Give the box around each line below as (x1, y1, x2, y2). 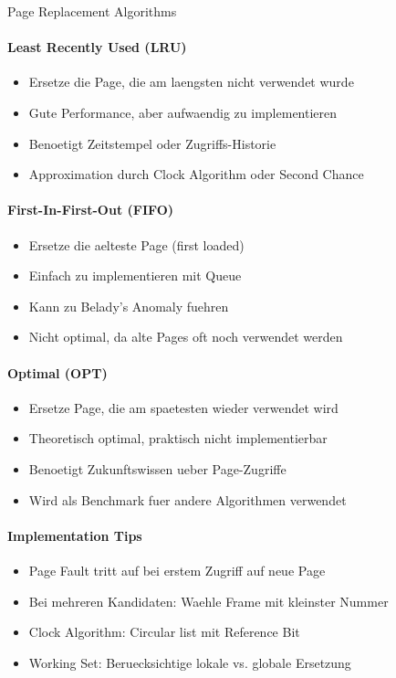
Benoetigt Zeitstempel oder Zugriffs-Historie (28, 133, 276, 153)
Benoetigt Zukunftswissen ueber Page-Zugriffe (28, 459, 287, 478)
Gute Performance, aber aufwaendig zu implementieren (28, 102, 338, 122)
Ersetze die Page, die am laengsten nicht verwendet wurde (28, 72, 354, 91)
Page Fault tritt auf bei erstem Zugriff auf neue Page (28, 560, 326, 579)
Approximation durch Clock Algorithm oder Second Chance (28, 164, 364, 184)
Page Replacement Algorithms (7, 2, 177, 20)
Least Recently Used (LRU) (7, 37, 187, 57)
